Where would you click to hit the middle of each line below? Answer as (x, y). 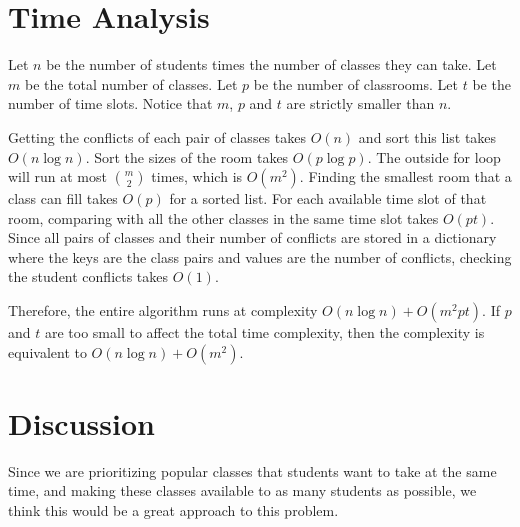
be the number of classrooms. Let (355, 83)
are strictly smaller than (360, 103)
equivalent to (47, 351)
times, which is (197, 176)
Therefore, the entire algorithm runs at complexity (163, 310)
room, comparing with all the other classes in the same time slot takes (223, 217)
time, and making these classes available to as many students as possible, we (242, 490)
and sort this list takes (427, 136)
